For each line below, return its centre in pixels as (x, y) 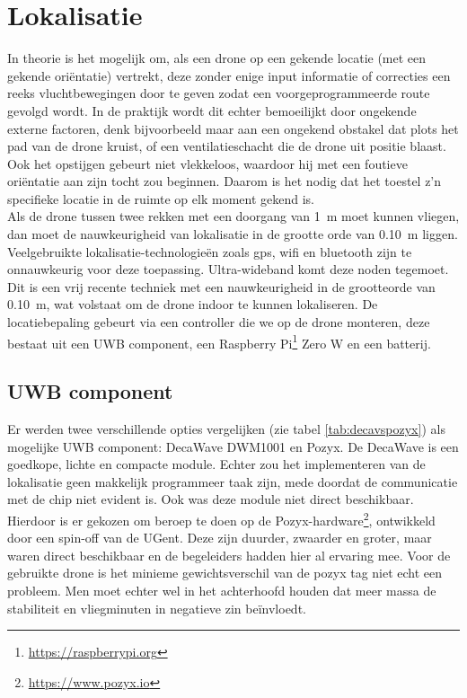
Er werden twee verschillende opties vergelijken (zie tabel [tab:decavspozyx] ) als (226, 429)
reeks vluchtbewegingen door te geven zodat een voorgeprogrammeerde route (219, 93)
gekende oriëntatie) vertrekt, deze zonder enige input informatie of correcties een (229, 75)
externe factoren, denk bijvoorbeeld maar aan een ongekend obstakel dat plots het (233, 128)
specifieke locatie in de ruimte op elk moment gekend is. (161, 198)
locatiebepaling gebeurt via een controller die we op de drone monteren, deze (219, 322)
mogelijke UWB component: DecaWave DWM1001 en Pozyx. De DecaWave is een (233, 446)
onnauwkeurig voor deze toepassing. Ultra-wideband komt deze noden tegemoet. (228, 269)
